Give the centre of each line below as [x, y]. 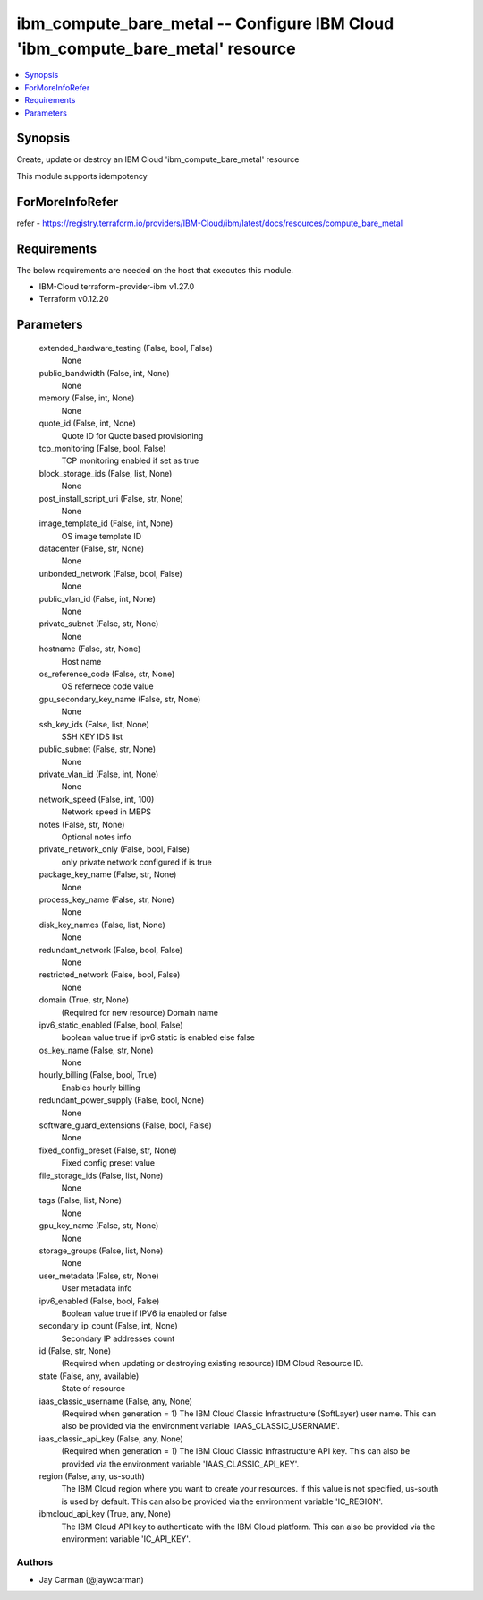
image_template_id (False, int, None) [106, 523]
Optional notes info [96, 837]
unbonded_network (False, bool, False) [111, 573]
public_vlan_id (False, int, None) [97, 598]
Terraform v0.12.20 [74, 299]
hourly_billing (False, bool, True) [97, 1075]
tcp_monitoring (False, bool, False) [102, 448]
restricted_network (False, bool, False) [110, 975]
